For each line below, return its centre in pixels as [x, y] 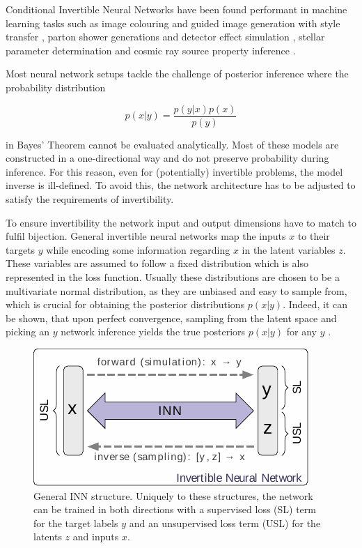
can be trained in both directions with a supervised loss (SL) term [175, 509]
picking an [28, 332]
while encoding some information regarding [138, 249]
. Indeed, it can [315, 304]
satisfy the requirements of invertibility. [90, 199]
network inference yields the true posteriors [153, 332]
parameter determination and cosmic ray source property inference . [151, 50]
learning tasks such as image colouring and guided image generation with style [173, 23]
